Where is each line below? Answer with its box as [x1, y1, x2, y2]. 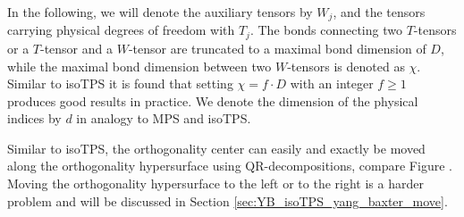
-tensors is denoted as [287, 56, 405, 75]
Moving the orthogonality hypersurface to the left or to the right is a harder [7, 174, 424, 193]
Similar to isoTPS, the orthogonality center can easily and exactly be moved [7, 138, 426, 157]
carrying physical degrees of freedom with [7, 21, 235, 39]
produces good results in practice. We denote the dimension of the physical [7, 91, 418, 110]
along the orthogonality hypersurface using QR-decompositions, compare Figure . [7, 156, 452, 175]
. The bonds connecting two [249, 21, 402, 39]
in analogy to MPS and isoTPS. [76, 109, 251, 128]
